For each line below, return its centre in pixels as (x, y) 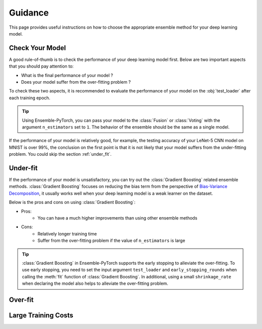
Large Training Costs (41, 315)
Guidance (29, 13)
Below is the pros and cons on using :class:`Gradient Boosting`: (72, 202)
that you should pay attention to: (41, 66)
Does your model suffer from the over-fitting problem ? (76, 82)
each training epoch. (30, 98)
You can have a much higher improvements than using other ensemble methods (117, 218)
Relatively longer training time (67, 234)
